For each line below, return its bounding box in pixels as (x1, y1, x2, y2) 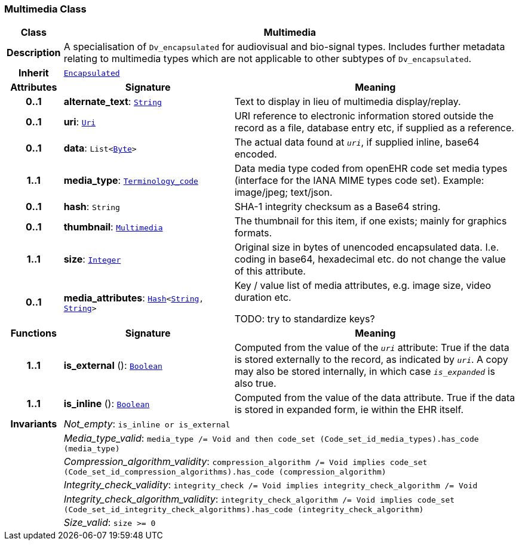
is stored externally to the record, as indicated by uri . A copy (234, 353, 508, 366)
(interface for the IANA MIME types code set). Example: (234, 174, 484, 187)
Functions (10, 327, 57, 340)
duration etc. (234, 291, 291, 304)
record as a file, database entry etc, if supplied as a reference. (234, 122, 514, 134)
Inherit (18, 67, 49, 79)
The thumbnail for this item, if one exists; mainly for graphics (234, 215, 507, 227)
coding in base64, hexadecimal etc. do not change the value (234, 253, 506, 266)
